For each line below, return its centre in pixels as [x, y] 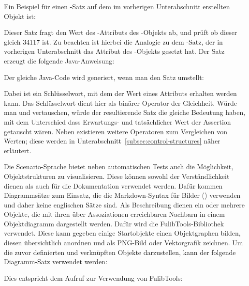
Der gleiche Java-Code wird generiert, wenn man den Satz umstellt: [104, 77]
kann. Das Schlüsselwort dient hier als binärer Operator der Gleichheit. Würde [121, 103]
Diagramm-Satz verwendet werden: [56, 262]
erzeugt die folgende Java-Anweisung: [59, 60]
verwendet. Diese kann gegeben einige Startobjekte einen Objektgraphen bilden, [122, 233]
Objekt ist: [20, 16]
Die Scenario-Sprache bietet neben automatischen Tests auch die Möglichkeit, [119, 167]
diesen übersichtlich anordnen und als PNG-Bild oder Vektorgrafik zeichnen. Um [124, 243]
